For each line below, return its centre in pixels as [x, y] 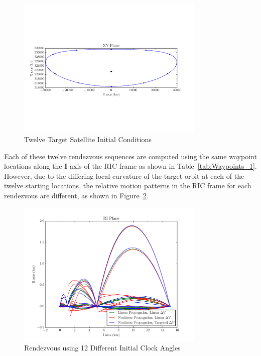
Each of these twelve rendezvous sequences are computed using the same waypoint [130, 156]
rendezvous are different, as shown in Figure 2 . [76, 195]
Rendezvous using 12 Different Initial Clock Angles [102, 348]
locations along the [33, 166]
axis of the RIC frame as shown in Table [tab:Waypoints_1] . [163, 166]
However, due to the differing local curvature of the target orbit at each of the [124, 175]
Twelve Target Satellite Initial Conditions [88, 139]
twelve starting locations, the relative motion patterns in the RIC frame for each [128, 186]
